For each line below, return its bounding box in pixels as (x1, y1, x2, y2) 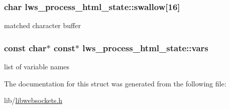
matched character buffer (4, 20, 81, 31)
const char (4, 41, 47, 54)
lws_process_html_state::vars (82, 41, 208, 54)
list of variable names (4, 61, 70, 72)
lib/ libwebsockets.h (4, 95, 63, 105)
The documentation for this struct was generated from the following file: (4, 78, 226, 88)
